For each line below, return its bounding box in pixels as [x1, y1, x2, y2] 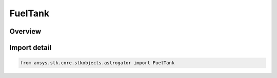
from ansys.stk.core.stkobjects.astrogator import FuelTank [20, 60, 175, 66]
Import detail [9, 43, 51, 52]
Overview [9, 27, 42, 36]
